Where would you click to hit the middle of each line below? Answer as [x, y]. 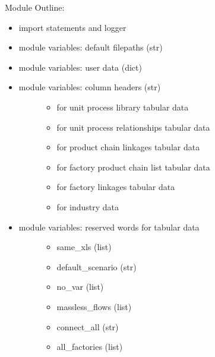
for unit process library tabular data [123, 107]
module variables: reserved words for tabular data [109, 227]
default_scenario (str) [97, 266]
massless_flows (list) [94, 306]
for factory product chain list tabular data [133, 167]
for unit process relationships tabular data [133, 127]
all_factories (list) [90, 347]
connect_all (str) [88, 326]
